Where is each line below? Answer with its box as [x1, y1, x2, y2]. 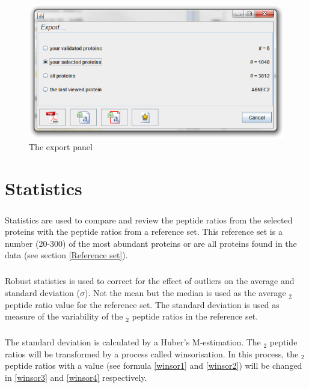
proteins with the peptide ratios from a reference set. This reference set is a [5, 225, 283, 238]
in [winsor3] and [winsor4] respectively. [5, 371, 147, 383]
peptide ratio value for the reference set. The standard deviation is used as [5, 298, 280, 311]
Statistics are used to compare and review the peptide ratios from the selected [5, 213, 293, 226]
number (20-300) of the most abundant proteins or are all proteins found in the [5, 237, 297, 249]
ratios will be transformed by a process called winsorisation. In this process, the [5, 347, 299, 360]
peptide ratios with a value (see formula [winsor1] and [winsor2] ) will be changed [5, 359, 302, 372]
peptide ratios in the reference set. [132, 310, 259, 323]
